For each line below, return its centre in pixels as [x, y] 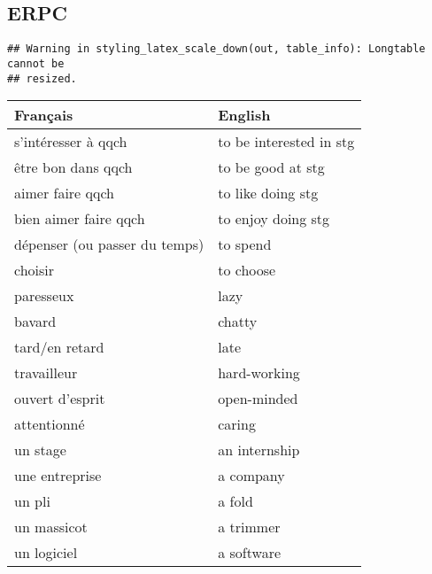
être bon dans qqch [73, 167]
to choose [247, 270]
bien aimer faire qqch [80, 219]
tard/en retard [59, 347]
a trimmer [249, 527]
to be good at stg [271, 167]
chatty [238, 322]
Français [44, 115]
